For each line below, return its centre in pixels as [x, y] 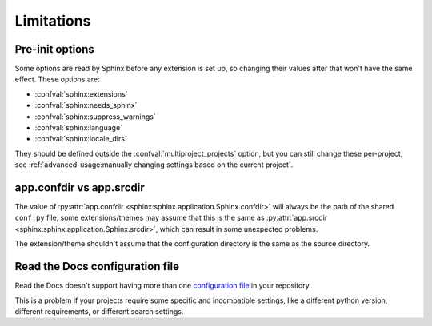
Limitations [53, 21]
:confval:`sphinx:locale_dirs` [81, 139]
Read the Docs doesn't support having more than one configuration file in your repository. [163, 286]
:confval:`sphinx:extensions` [81, 94]
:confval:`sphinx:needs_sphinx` [86, 105]
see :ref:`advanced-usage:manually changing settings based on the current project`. [154, 165]
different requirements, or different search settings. [99, 311]
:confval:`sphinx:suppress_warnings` [95, 117]
